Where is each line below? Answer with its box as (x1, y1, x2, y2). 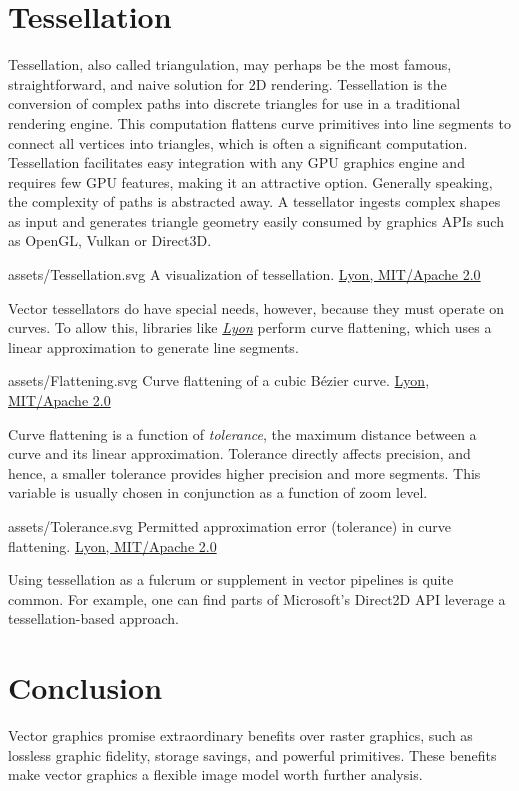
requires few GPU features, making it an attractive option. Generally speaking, (8, 171, 493, 192)
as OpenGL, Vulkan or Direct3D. (8, 230, 212, 251)
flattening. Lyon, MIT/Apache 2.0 (8, 535, 217, 556)
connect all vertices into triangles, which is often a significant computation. (8, 132, 468, 153)
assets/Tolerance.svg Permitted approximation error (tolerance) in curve (8, 516, 451, 536)
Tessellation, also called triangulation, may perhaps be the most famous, (8, 54, 452, 75)
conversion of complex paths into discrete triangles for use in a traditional (8, 93, 461, 114)
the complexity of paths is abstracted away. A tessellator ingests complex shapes (8, 191, 501, 212)
